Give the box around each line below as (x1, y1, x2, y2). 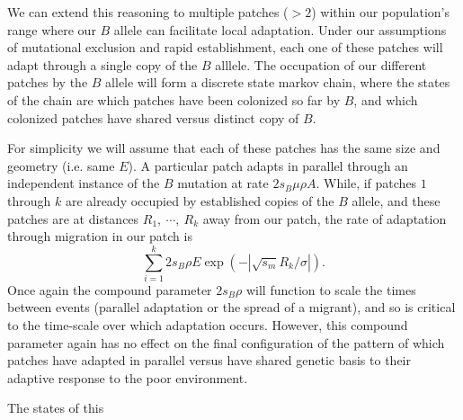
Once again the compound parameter (7, 280, 212, 299)
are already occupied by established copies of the (65, 191, 334, 210)
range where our (7, 20, 96, 39)
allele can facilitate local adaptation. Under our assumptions (113, 20, 447, 39)
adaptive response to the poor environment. (7, 368, 248, 387)
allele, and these (352, 191, 441, 210)
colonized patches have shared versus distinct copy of (7, 108, 299, 127)
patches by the (7, 73, 88, 92)
